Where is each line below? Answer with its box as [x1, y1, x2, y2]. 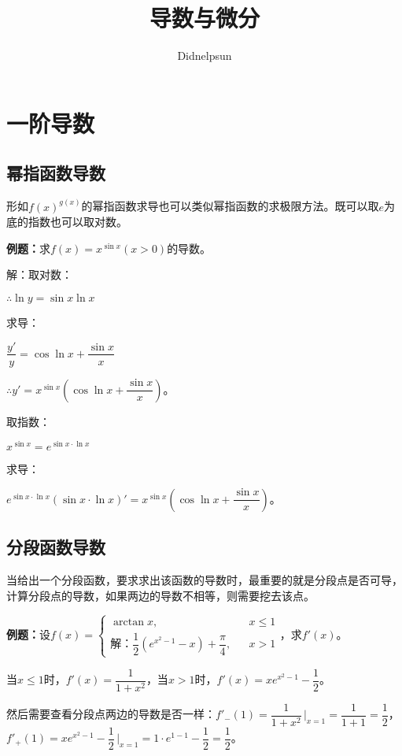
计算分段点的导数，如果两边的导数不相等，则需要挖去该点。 [6, 587, 315, 603]
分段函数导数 [6, 535, 105, 559]
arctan [113, 616, 145, 628]
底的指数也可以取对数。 [6, 213, 127, 230]
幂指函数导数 [6, 161, 105, 185]
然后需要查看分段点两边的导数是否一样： [6, 706, 216, 722]
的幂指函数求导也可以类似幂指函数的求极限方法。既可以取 [81, 198, 379, 214]
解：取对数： [6, 266, 72, 283]
